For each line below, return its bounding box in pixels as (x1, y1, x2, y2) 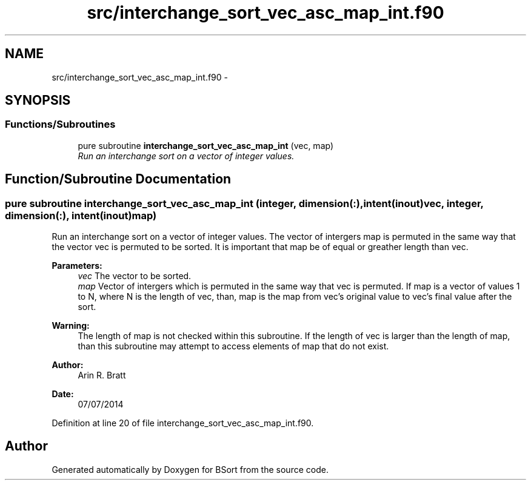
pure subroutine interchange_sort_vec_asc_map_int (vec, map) (78, 140, 334, 151)
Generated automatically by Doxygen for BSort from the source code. (52, 464, 329, 475)
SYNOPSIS (5, 93, 71, 108)
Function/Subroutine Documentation (5, 171, 232, 187)
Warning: (52, 320, 90, 331)
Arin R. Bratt (78, 370, 126, 381)
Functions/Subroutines (5, 118, 116, 131)
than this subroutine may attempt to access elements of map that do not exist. (78, 341, 389, 352)
